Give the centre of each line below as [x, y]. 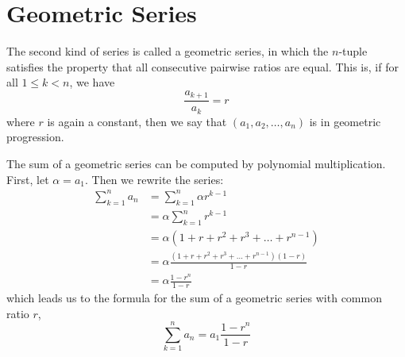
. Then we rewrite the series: [154, 179]
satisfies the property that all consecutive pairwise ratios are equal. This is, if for [202, 66]
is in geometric [345, 121]
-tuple [353, 51]
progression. [35, 137]
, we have [92, 82]
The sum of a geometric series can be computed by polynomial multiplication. [196, 164]
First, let [28, 179]
